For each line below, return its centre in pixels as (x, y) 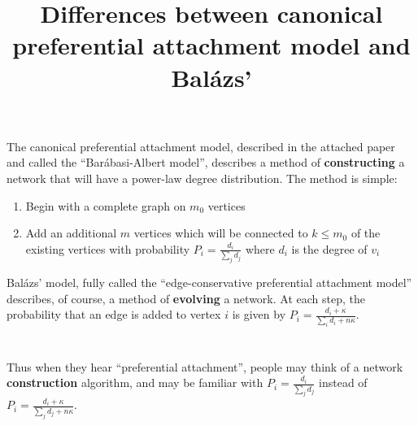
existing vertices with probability (108, 248)
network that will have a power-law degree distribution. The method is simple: (202, 178)
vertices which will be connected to (221, 233)
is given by (259, 314)
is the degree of (329, 248)
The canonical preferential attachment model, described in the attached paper (201, 146)
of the (366, 233)
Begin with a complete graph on (106, 205)
